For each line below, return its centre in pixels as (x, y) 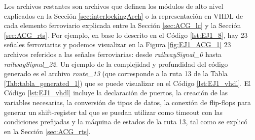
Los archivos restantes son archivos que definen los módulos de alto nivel (114, 6)
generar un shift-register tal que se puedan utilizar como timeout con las (113, 112)
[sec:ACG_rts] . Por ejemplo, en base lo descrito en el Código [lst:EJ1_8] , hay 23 (126, 35)
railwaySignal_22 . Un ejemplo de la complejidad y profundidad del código (116, 64)
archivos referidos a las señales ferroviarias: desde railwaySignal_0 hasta (113, 54)
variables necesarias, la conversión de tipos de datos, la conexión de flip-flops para (127, 102)
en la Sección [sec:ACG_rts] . (47, 131)
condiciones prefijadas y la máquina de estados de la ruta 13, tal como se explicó (126, 122)
